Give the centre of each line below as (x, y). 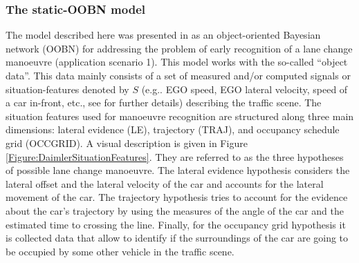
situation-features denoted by (67, 89)
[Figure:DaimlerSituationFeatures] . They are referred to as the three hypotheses (175, 156)
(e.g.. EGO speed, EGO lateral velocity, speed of (245, 89)
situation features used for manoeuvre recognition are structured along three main (180, 116)
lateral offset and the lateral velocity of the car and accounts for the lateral (165, 183)
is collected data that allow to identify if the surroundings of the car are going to (177, 238)
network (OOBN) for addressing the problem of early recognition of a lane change (179, 48)
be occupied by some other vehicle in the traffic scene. (120, 251)
